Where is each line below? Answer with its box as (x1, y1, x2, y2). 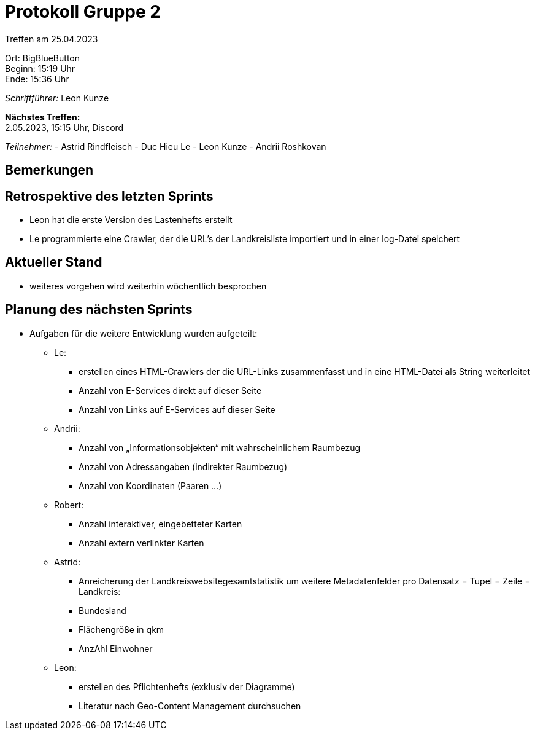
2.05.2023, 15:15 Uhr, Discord (5, 122, 124, 133)
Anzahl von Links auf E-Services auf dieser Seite (79, 404, 275, 415)
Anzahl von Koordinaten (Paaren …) (79, 480, 222, 491)
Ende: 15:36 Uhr (5, 73, 69, 84)
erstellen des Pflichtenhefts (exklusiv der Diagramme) (79, 681, 295, 692)
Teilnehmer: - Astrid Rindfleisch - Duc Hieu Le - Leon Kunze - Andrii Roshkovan (5, 141, 326, 152)
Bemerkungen (5, 162, 94, 178)
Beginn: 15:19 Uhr (5, 63, 75, 74)
